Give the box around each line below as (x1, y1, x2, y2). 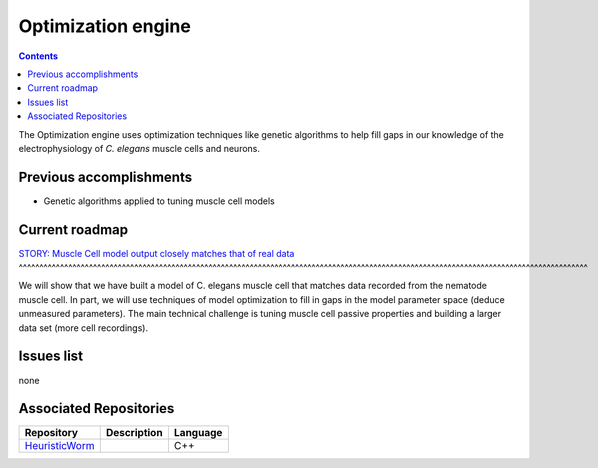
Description (105, 426, 164, 440)
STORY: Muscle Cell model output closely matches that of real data (18, 247, 295, 259)
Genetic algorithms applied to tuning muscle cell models (43, 195, 275, 207)
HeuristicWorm (24, 439, 95, 453)
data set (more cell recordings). (18, 321, 149, 334)
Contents (18, 50, 59, 62)
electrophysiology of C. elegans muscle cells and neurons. (18, 142, 260, 154)
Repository (24, 426, 79, 440)
